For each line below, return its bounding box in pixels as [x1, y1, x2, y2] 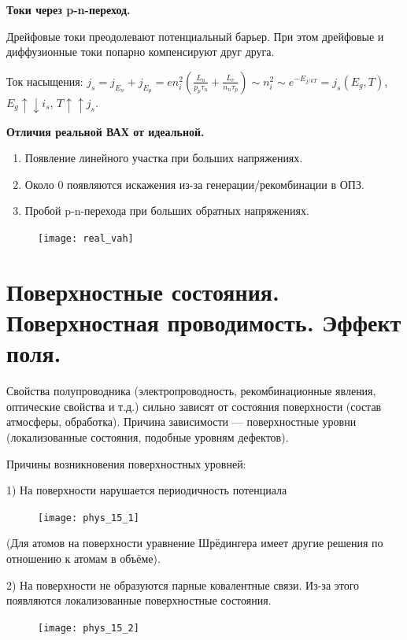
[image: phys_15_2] [38, 622, 139, 634]
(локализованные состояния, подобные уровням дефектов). [6, 428, 289, 445]
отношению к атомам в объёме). [6, 550, 161, 567]
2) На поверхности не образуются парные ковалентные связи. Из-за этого [6, 576, 360, 593]
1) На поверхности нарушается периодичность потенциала [6, 482, 287, 498]
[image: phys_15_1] [38, 512, 139, 523]
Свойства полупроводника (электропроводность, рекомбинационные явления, [6, 383, 376, 399]
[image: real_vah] [38, 233, 134, 245]
